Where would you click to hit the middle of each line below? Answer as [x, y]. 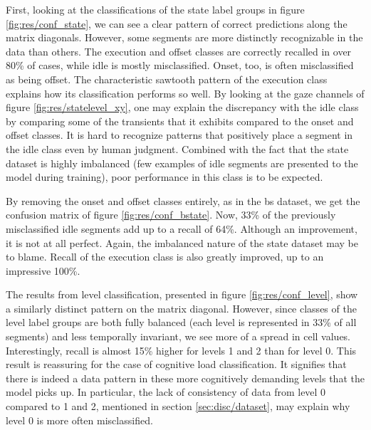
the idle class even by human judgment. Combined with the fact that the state [177, 148]
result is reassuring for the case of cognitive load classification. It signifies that [176, 364]
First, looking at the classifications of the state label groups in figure [155, 9]
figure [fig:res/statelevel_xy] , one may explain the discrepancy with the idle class [182, 107]
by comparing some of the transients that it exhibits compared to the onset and [180, 121]
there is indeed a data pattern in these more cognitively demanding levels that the [185, 378]
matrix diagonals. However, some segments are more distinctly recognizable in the [184, 37]
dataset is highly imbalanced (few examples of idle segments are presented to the [182, 163]
